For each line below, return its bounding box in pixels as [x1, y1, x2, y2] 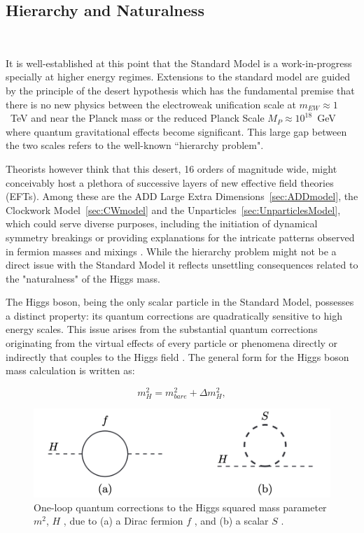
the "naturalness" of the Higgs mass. [6, 271, 160, 285]
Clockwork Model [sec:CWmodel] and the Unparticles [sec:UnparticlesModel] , [6, 202, 341, 217]
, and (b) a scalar [194, 513, 269, 528]
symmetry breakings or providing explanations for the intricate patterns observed [6, 229, 355, 244]
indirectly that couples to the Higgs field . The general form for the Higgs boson [6, 349, 349, 364]
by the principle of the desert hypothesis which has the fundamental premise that [6, 83, 355, 97]
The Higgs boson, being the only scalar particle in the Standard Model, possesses [6, 294, 354, 309]
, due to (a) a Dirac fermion [63, 513, 183, 528]
